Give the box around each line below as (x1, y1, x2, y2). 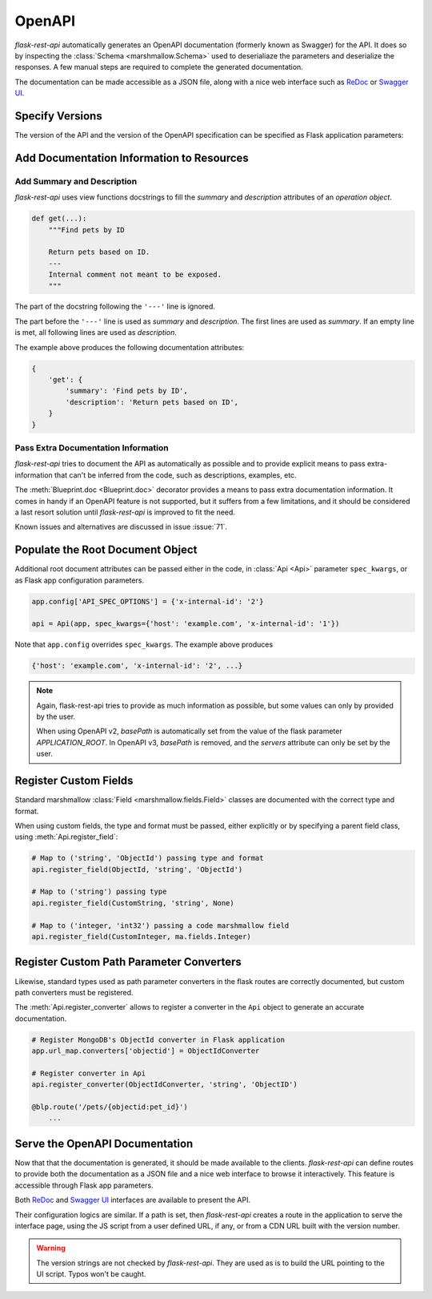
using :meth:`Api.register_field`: (14, 832, 118, 841)
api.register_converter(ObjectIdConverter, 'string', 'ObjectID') (31, 1080, 298, 1089)
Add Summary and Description (14, 175, 138, 187)
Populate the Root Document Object (14, 543, 198, 557)
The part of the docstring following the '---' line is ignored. (14, 301, 216, 312)
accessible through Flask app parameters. (14, 1180, 154, 1190)
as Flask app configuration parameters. (14, 575, 144, 585)
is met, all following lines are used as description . (14, 328, 178, 337)
